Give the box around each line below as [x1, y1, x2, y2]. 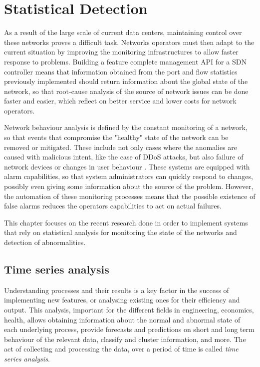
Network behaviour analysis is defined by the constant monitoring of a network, [4, 122, 248, 132]
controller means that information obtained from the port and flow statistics [4, 66, 238, 76]
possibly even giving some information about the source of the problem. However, [4, 181, 254, 191]
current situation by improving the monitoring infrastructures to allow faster [4, 46, 239, 57]
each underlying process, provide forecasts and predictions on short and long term [4, 324, 255, 334]
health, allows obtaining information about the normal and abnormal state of [4, 314, 241, 324]
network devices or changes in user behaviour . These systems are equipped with [4, 161, 250, 171]
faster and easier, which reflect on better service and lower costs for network [4, 95, 237, 106]
